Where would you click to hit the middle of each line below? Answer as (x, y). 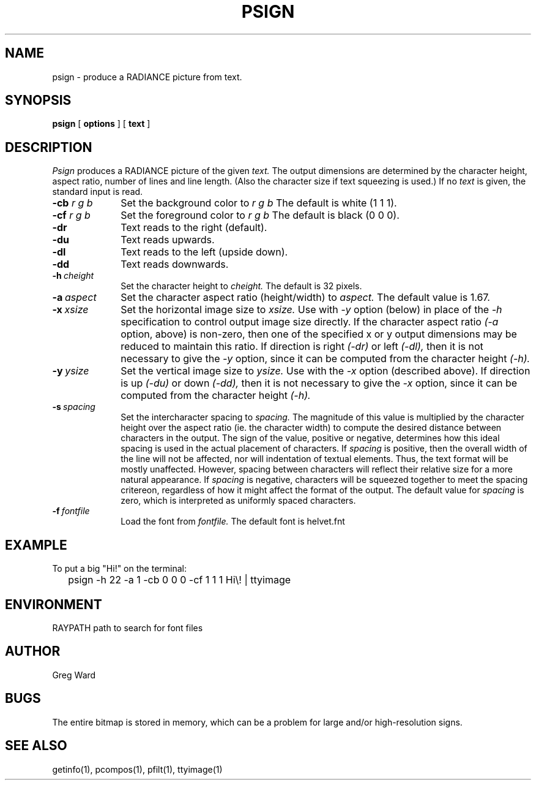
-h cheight (73, 276)
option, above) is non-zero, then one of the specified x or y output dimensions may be (319, 334)
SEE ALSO (36, 746)
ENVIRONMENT (54, 604)
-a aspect (74, 298)
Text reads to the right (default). (194, 228)
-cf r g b (71, 215)
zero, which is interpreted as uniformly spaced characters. (238, 501)
